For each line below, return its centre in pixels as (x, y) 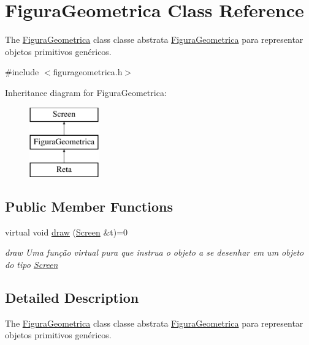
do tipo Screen (32, 264)
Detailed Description (72, 297)
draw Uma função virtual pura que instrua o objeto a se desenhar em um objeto (154, 252)
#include (22, 72)
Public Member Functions (89, 206)
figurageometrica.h (88, 72)
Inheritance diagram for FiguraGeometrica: (86, 92)
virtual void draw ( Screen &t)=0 (67, 232)
